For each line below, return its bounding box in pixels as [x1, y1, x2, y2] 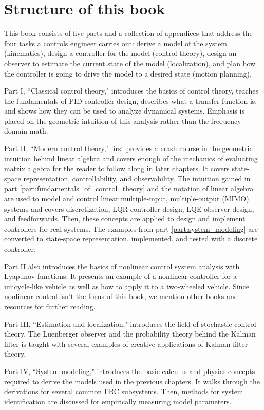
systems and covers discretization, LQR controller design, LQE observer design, [4, 203, 254, 214]
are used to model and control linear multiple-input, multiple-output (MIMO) [4, 193, 249, 204]
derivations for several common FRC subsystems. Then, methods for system [4, 386, 243, 397]
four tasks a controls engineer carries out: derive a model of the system [4, 38, 227, 48]
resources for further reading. [4, 301, 96, 311]
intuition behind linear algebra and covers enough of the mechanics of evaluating [4, 153, 258, 163]
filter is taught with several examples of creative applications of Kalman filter [4, 338, 248, 349]
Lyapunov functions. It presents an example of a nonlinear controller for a [4, 271, 237, 282]
